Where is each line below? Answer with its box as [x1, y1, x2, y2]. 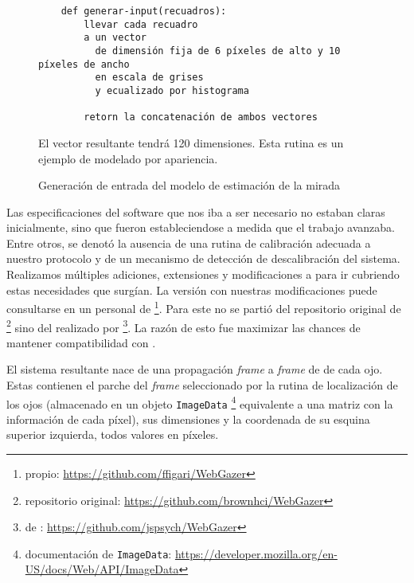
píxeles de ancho [38, 58, 130, 70]
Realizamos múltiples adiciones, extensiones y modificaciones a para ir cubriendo [6, 266, 400, 283]
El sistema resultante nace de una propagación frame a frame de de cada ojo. [6, 361, 383, 378]
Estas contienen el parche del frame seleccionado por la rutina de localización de [6, 376, 398, 393]
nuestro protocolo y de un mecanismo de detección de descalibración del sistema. [6, 250, 400, 267]
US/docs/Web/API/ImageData [25, 561, 179, 577]
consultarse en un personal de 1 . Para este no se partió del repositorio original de [6, 298, 401, 316]
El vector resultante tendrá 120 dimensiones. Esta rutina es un [38, 134, 344, 151]
